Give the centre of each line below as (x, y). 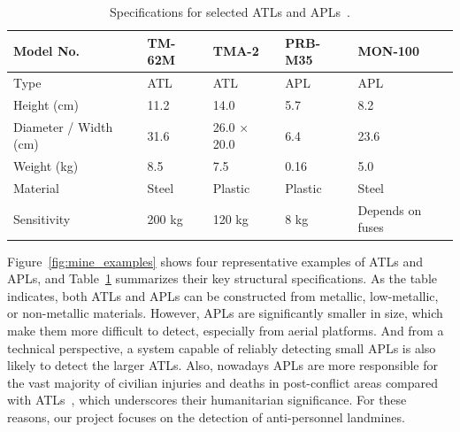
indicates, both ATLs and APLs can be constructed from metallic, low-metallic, (223, 295)
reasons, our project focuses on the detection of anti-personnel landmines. (206, 417)
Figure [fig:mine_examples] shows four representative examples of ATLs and (215, 261)
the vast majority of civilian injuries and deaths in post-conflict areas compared (223, 382)
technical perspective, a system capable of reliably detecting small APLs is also (222, 347)
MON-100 (388, 51)
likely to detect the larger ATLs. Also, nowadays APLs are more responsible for (222, 365)
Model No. (47, 51)
